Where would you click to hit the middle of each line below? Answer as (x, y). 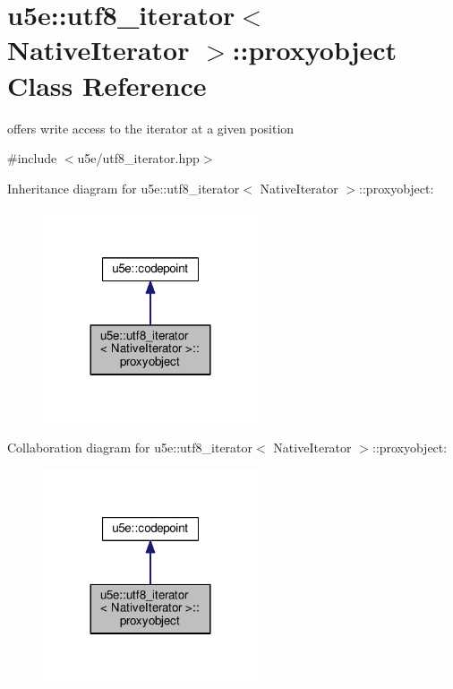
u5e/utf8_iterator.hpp (138, 158)
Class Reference (107, 85)
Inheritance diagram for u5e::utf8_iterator (124, 188)
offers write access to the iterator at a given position (151, 128)
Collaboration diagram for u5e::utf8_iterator (130, 448)
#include (32, 158)
